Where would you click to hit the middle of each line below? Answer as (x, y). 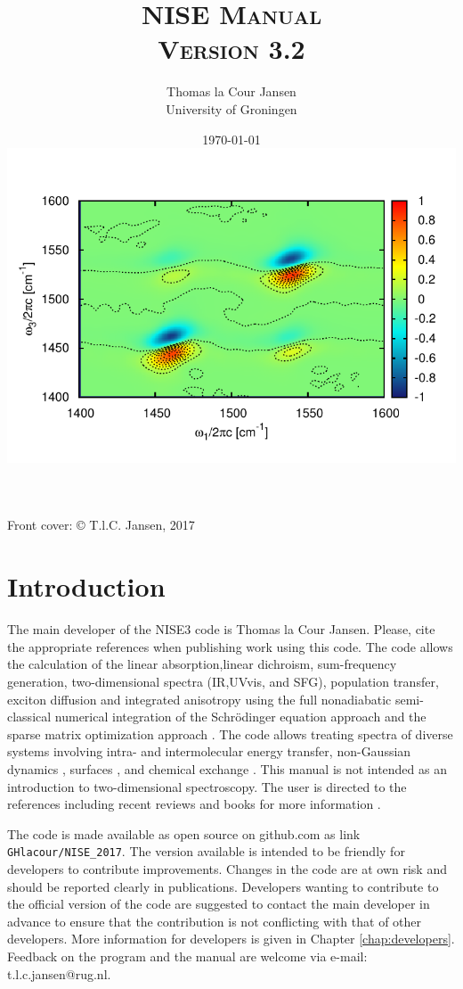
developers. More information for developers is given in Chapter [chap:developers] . (231, 939)
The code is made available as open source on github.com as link (184, 833)
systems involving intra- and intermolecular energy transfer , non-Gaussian (209, 751)
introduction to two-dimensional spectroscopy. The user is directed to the (207, 786)
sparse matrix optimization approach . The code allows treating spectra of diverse (230, 734)
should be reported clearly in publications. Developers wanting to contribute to (223, 886)
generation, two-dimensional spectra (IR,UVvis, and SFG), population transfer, (223, 681)
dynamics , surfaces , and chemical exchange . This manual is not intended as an (227, 768)
